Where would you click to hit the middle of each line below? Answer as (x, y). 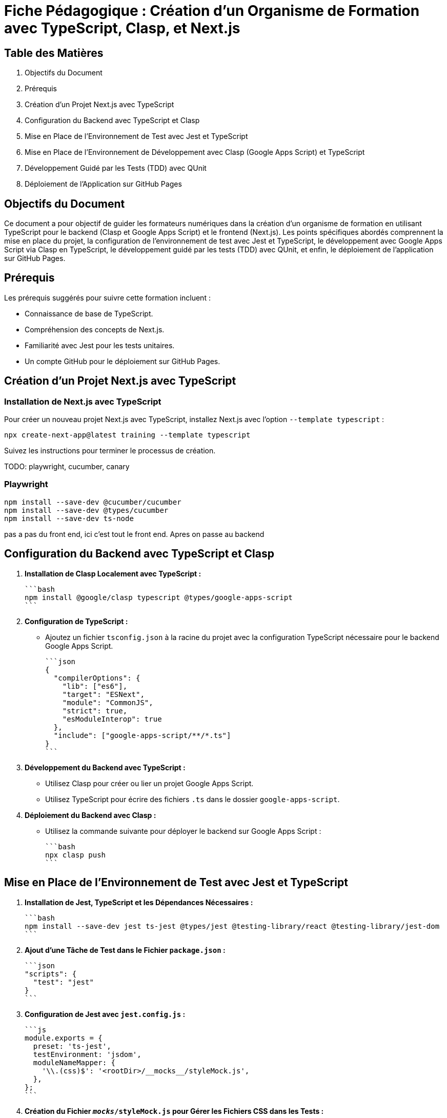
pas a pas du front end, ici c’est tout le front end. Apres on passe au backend (134, 534)
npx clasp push (76, 855)
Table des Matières (54, 53)
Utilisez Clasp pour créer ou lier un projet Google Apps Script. (149, 783)
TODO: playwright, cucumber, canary (67, 467)
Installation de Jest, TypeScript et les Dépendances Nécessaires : (139, 902)
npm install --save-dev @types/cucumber (86, 510)
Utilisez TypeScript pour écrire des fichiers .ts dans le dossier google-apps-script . (192, 799)
